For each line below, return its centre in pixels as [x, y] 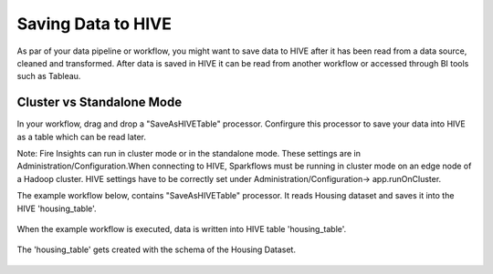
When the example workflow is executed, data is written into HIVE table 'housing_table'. [182, 228]
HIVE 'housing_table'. [57, 208]
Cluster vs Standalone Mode [100, 102]
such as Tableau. [49, 76]
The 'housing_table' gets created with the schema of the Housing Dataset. [157, 249]
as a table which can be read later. [81, 137]
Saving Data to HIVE [94, 24]
